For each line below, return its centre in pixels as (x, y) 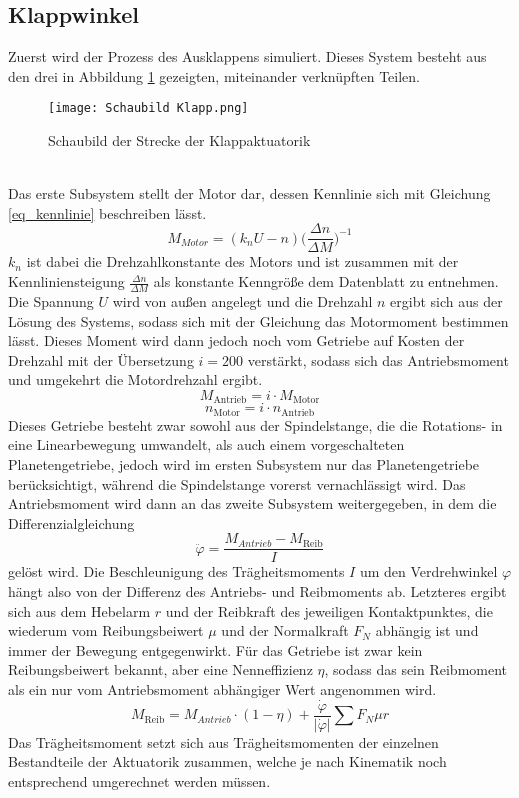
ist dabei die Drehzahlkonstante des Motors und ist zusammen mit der (242, 261)
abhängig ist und (427, 630)
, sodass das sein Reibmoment (416, 669)
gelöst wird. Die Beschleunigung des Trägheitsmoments (176, 571)
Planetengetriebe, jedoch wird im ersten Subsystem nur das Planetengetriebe (244, 463)
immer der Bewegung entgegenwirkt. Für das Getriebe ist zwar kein (215, 649)
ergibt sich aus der (446, 300)
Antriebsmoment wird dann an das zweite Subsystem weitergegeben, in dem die (252, 503)
